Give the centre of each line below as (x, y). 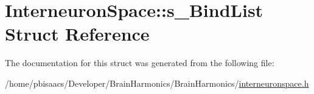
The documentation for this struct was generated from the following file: (140, 63)
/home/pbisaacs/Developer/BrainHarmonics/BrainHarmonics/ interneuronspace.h (157, 83)
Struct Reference (77, 34)
